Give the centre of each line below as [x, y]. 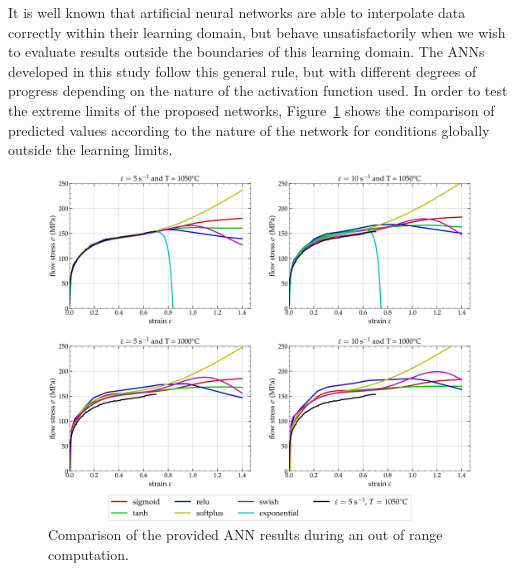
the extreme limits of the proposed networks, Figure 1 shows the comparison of [251, 109]
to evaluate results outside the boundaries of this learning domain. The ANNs [246, 51]
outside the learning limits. [90, 149]
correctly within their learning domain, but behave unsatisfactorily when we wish [257, 31]
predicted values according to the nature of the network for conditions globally [249, 129]
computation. [88, 553]
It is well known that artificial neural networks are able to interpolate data [237, 12]
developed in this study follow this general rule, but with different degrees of [242, 70]
